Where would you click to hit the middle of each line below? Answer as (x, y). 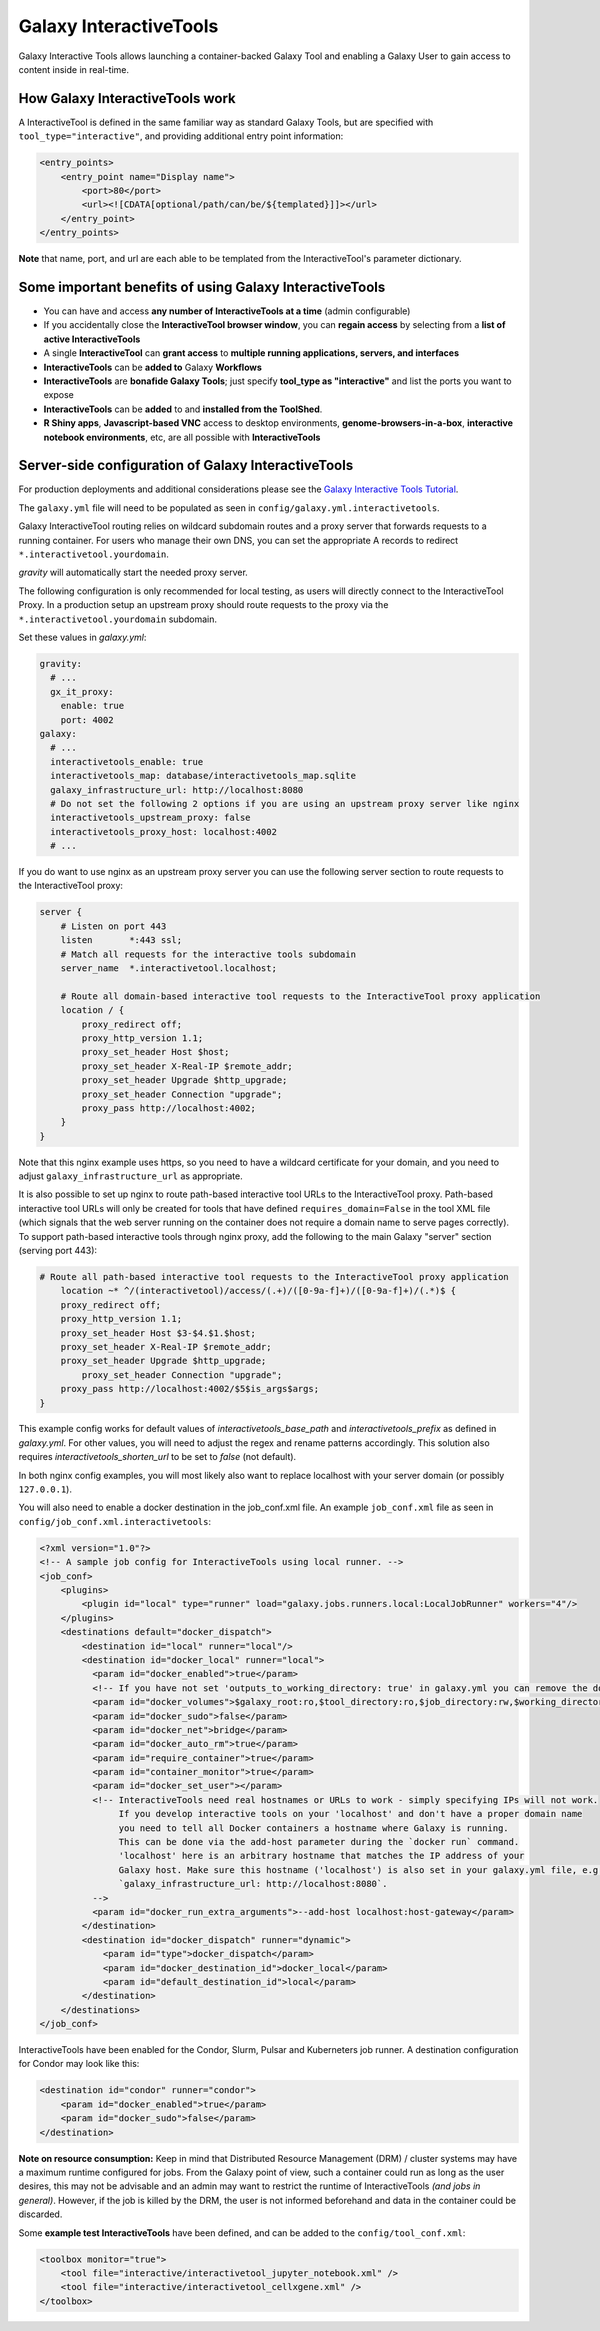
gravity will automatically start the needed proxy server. (133, 572)
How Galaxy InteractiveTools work (127, 98)
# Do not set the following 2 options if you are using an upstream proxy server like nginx (285, 803)
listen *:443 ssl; (121, 940)
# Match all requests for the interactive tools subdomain (208, 954)
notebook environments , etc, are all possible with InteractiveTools (182, 437)
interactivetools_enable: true (127, 761)
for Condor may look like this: (79, 2064)
